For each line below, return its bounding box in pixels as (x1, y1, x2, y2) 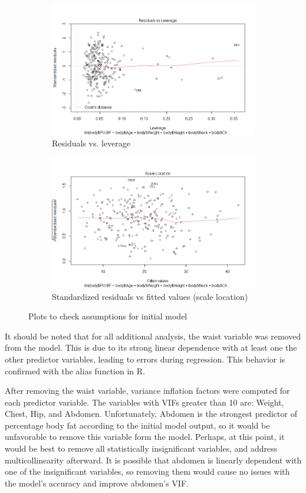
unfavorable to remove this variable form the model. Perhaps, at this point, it (5, 430, 285, 443)
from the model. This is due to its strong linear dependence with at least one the (5, 341, 297, 354)
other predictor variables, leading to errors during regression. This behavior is (5, 352, 285, 365)
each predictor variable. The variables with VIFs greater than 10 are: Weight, (5, 396, 284, 408)
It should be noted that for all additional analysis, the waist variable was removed (5, 329, 301, 342)
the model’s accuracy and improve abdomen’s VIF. (5, 476, 189, 489)
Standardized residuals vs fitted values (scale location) (52, 290, 248, 302)
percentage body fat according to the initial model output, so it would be (5, 419, 270, 431)
